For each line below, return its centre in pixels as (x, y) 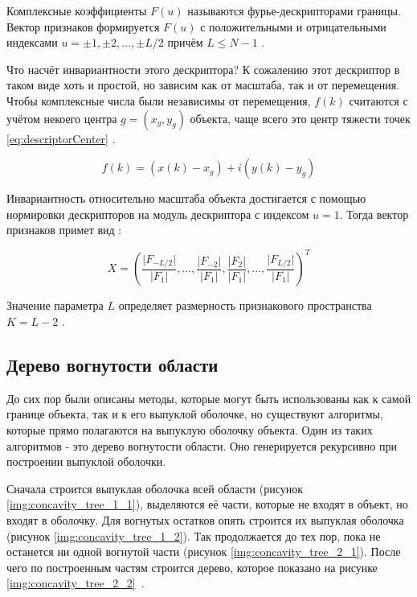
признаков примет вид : (64, 230)
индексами (32, 42)
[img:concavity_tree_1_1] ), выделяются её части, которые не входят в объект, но (207, 504)
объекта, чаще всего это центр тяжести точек (300, 118)
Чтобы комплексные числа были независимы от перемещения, (159, 100)
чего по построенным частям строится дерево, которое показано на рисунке (192, 567)
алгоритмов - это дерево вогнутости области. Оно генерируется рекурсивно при (202, 445)
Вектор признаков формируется (83, 26)
